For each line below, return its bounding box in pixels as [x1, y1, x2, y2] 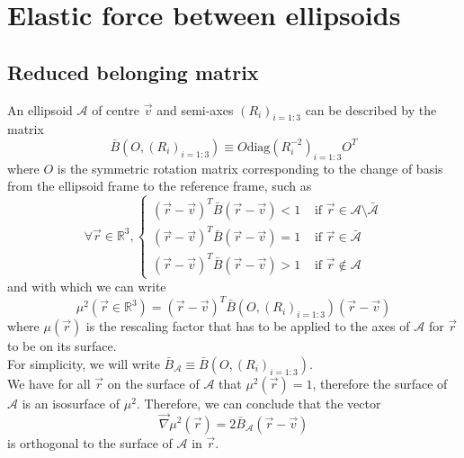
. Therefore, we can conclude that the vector [136, 393, 381, 412]
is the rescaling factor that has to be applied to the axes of [85, 317, 410, 336]
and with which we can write [7, 277, 166, 296]
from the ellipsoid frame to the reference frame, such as [7, 176, 312, 195]
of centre [92, 100, 140, 119]
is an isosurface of [22, 393, 120, 412]
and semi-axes [156, 100, 234, 119]
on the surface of [107, 373, 200, 392]
